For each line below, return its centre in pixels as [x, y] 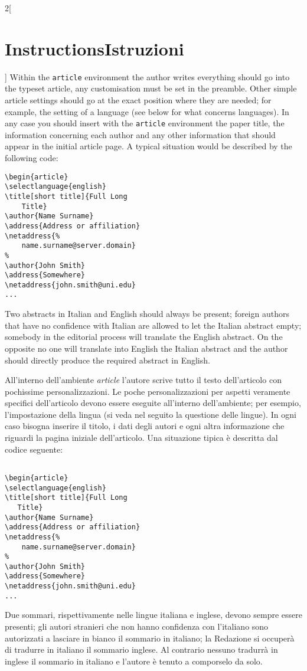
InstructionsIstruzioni [94, 48]
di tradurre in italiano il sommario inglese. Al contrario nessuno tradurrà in [141, 649]
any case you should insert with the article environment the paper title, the [145, 123]
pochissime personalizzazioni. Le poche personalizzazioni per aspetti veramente [148, 391]
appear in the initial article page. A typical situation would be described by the [148, 146]
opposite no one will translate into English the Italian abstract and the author [146, 348]
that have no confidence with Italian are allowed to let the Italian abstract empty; [153, 325]
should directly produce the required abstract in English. [107, 360]
